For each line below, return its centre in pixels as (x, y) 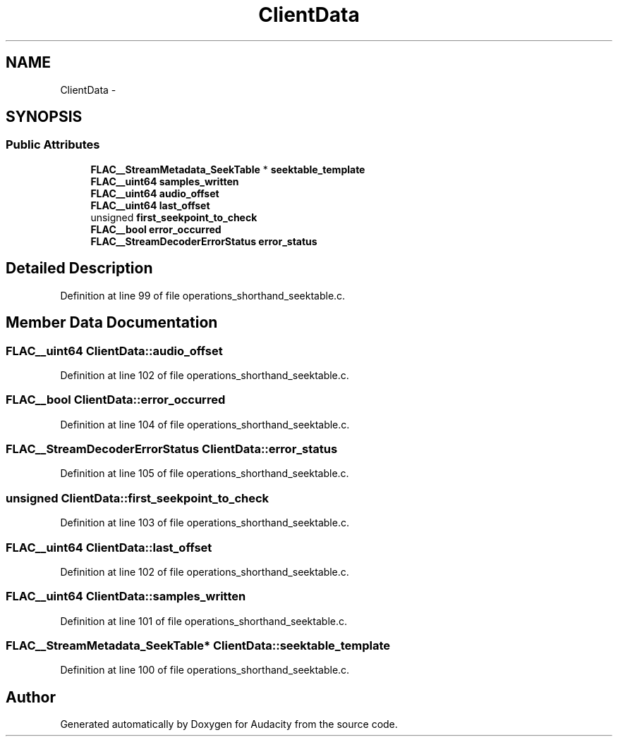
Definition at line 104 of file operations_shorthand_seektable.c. (205, 424)
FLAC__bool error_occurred (156, 229)
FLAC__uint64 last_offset (150, 205)
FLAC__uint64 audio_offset (155, 193)
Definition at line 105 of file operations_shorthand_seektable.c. (205, 474)
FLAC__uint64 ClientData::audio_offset (114, 351)
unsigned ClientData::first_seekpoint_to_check (138, 498)
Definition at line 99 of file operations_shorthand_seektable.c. (203, 295)
